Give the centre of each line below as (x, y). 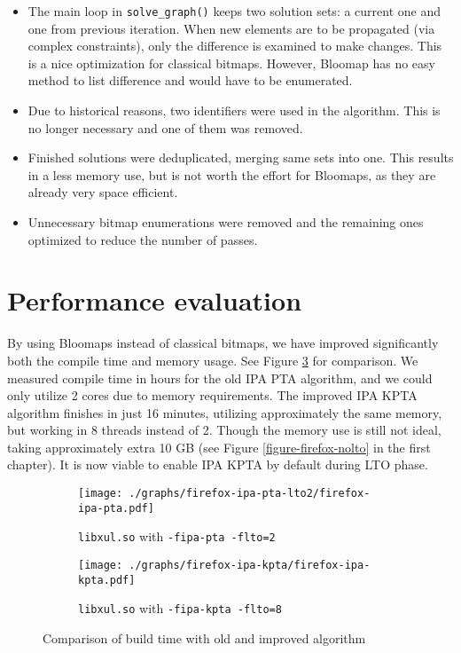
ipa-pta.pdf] (116, 508)
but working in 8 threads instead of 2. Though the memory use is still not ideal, (224, 430)
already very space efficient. (103, 192)
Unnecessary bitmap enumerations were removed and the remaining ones (226, 222)
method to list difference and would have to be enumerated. (190, 80)
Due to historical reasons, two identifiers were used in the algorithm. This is (234, 110)
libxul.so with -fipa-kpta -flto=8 (180, 608)
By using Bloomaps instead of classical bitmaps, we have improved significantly (223, 343)
